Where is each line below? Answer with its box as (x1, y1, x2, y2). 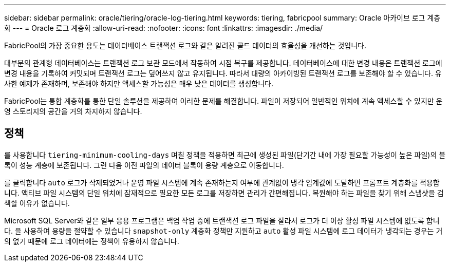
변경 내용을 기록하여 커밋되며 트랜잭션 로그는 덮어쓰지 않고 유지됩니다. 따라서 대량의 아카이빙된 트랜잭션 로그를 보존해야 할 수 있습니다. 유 (4, 69, 442, 78)
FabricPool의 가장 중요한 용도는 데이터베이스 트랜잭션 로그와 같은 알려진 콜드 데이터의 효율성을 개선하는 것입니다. (4, 41, 367, 50)
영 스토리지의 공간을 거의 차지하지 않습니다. (4, 107, 142, 116)
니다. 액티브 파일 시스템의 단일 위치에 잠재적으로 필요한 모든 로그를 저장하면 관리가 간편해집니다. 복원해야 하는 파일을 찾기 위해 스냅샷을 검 (4, 188, 444, 197)
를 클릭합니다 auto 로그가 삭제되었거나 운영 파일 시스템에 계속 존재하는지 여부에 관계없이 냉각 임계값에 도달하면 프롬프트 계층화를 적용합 (4, 178, 440, 187)
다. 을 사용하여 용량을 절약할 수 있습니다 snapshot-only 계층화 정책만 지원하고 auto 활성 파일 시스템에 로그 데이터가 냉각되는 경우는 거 (4, 226, 443, 235)
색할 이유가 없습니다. (4, 198, 70, 207)
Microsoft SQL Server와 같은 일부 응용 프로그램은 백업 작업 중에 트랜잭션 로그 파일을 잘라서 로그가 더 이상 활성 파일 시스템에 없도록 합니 (4, 216, 440, 225)
